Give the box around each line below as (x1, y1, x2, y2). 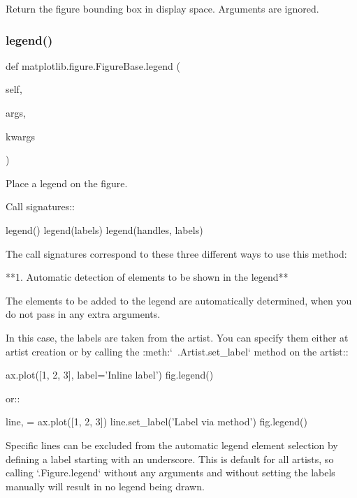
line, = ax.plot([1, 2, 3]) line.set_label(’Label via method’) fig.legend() (6, 414, 307, 429)
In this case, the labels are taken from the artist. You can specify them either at (6, 330, 349, 344)
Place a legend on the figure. (6, 175, 128, 190)
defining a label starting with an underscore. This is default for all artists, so (6, 451, 334, 466)
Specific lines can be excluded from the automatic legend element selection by (6, 437, 338, 452)
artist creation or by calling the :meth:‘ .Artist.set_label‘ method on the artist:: (6, 344, 349, 358)
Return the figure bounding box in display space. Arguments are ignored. (6, 1, 319, 15)
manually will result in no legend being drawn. (6, 478, 205, 493)
